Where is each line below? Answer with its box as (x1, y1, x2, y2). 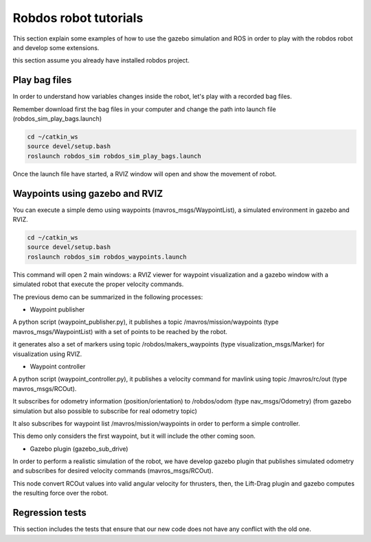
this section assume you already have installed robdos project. (12, 56, 190, 64)
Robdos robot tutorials (12, 10, 144, 25)
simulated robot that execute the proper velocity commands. (12, 280, 184, 288)
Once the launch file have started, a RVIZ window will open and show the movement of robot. (12, 169, 277, 178)
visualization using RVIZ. (12, 350, 82, 358)
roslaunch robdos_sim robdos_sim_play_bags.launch (27, 152, 202, 160)
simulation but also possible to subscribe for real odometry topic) (12, 407, 197, 415)
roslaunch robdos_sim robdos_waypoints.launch (27, 252, 187, 261)
